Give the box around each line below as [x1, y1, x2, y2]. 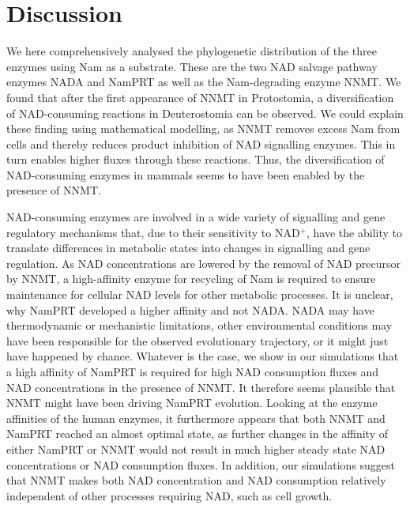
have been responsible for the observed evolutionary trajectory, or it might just [6, 332, 389, 349]
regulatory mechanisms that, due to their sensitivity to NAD [6, 224, 300, 240]
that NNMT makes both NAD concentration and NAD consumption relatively [6, 472, 386, 488]
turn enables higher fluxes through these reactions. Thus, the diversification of [6, 151, 385, 168]
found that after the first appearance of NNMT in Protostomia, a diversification [6, 89, 394, 105]
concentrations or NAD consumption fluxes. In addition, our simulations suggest [6, 456, 396, 473]
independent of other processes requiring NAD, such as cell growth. [6, 487, 333, 503]
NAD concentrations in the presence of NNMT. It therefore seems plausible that [6, 379, 396, 395]
